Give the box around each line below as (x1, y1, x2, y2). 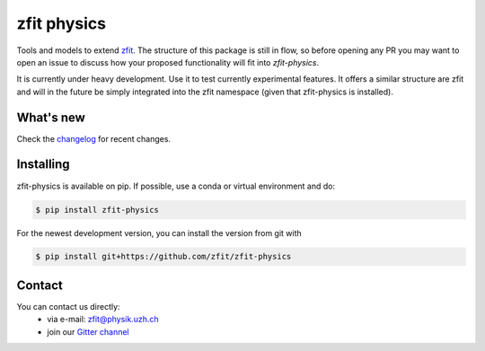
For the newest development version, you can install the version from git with (16, 227, 303, 238)
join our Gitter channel (47, 326, 129, 337)
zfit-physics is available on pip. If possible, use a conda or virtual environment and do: (16, 180, 336, 191)
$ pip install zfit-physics (35, 205, 159, 215)
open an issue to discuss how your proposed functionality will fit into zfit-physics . (16, 57, 320, 67)
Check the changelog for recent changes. (16, 133, 171, 144)
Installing (16, 157, 71, 172)
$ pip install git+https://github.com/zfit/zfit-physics (35, 251, 292, 262)
